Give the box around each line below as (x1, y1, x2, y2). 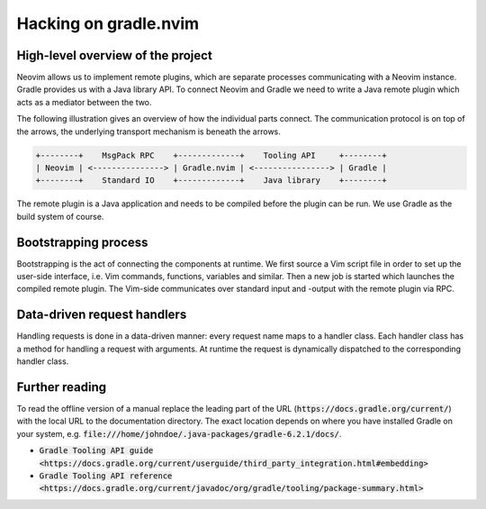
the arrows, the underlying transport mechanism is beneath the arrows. (16, 126, 281, 137)
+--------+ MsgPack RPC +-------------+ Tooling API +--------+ (35, 150, 387, 160)
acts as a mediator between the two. (16, 96, 152, 107)
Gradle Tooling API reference (39, 471, 173, 481)
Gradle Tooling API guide (39, 446, 154, 456)
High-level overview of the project (16, 48, 213, 63)
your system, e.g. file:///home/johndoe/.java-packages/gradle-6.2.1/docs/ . (16, 428, 342, 439)
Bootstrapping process (16, 234, 148, 250)
